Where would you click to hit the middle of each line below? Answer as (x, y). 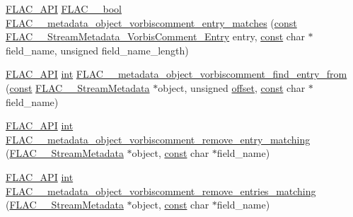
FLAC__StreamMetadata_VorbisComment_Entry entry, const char (155, 36)
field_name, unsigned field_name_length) (97, 50)
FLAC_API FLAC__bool (64, 8)
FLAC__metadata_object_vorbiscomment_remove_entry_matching (158, 139)
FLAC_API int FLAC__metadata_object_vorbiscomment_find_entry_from (176, 74)
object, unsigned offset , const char (232, 87)
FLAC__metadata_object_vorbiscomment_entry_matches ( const (151, 22)
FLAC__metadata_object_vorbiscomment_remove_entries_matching (161, 190)
